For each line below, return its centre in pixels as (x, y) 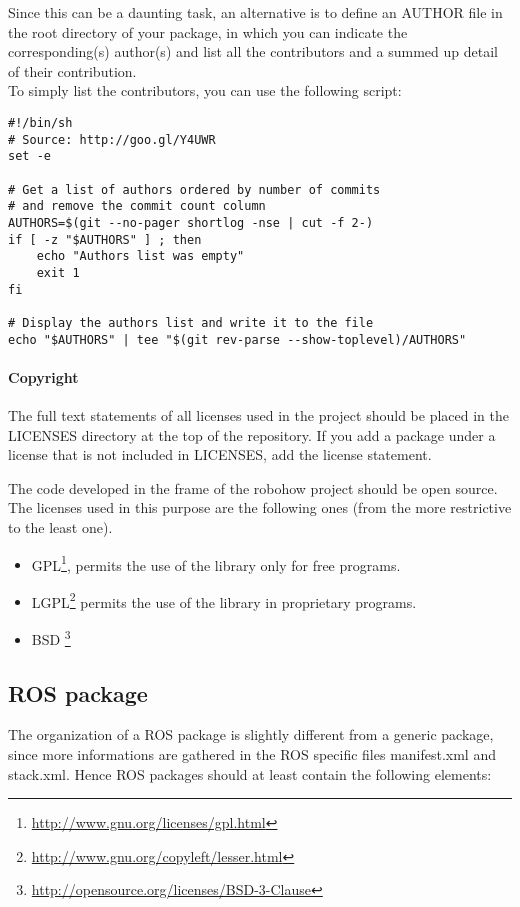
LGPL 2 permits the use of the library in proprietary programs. (224, 600)
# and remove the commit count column (137, 206)
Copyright (43, 376)
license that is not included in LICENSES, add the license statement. (220, 454)
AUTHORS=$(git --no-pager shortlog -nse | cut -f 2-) (191, 222)
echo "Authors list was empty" (140, 256)
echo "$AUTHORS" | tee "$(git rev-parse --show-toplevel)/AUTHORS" (237, 339)
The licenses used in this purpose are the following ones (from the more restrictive (260, 507)
